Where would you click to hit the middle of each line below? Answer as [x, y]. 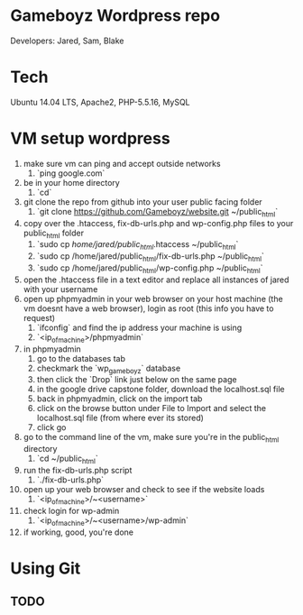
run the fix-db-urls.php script [78, 470]
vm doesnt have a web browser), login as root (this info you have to [148, 308]
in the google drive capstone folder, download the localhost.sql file [161, 390]
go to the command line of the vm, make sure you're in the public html [151, 438]
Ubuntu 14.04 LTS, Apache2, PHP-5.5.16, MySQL [100, 102]
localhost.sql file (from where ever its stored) [120, 418]
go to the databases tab [81, 358]
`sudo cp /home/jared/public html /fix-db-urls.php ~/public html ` [151, 257]
